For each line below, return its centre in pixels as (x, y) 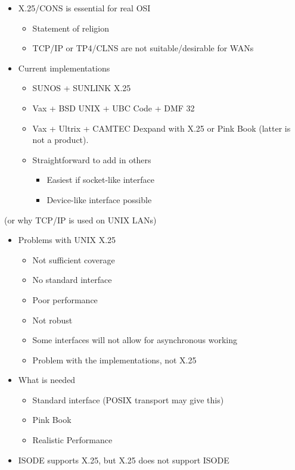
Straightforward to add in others (92, 159)
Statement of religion (71, 28)
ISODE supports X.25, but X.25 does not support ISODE (124, 460)
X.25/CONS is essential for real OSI (84, 8)
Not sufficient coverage (74, 259)
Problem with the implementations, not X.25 (114, 359)
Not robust (52, 320)
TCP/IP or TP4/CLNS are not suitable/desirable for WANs (143, 48)
